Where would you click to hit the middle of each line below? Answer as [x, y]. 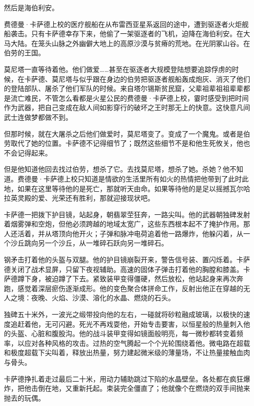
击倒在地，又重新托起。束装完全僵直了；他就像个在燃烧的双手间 [134, 388]
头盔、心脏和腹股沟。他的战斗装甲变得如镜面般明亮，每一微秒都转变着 [123, 333]
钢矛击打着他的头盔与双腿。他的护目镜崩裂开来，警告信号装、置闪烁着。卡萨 [127, 259]
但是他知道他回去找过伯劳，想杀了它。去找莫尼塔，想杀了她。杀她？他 [117, 169]
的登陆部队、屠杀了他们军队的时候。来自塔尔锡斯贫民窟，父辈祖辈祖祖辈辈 [124, 88]
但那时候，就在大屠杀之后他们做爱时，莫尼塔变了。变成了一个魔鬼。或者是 [124, 133]
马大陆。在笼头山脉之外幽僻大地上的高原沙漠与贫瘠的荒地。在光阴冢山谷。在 [127, 43]
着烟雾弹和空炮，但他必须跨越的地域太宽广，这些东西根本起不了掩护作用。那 [127, 224]
